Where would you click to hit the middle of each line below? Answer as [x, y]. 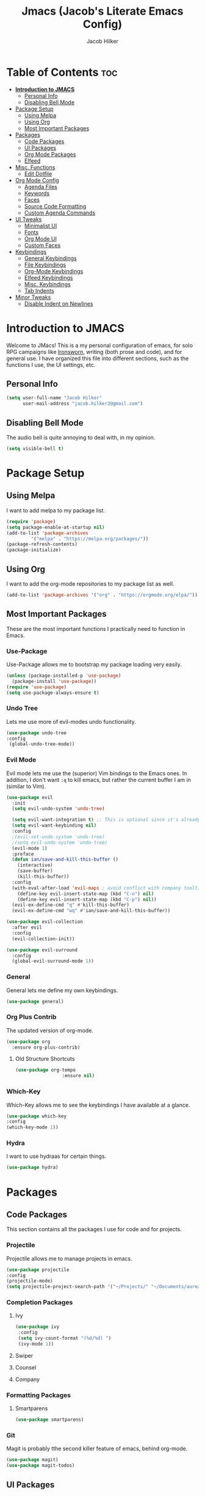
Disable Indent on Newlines [59, 303]
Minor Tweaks [33, 297]
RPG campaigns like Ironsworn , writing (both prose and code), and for [94, 352]
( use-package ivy [37, 1327]
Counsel [26, 1367]
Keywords [37, 193]
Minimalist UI [41, 226]
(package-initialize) [34, 550]
